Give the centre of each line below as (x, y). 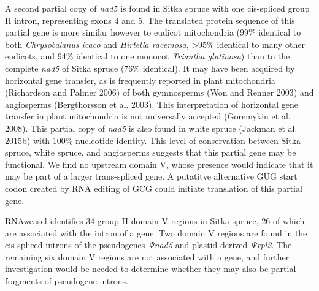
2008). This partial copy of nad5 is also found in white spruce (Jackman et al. (151, 128)
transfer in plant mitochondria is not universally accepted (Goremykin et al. (148, 116)
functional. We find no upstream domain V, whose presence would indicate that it (159, 164)
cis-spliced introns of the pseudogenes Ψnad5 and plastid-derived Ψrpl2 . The (148, 245)
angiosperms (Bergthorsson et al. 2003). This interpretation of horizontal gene (152, 104)
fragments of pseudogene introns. (67, 281)
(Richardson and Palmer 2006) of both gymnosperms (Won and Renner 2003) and (159, 92)
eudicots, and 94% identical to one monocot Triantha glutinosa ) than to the (148, 56)
